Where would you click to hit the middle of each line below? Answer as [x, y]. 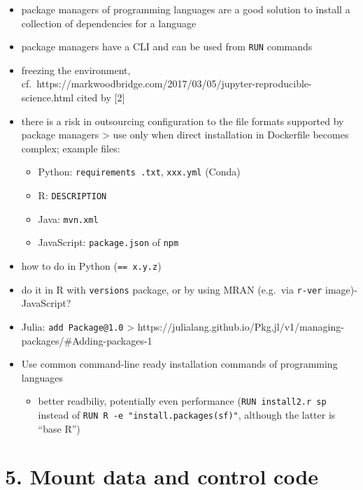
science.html [48, 98]
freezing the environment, [76, 70]
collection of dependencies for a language [109, 23]
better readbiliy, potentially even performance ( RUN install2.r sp [182, 401]
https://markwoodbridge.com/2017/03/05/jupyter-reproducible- [174, 84]
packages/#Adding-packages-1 [87, 340]
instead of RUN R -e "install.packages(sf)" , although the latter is [187, 415]
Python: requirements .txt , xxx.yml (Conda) [139, 172]
